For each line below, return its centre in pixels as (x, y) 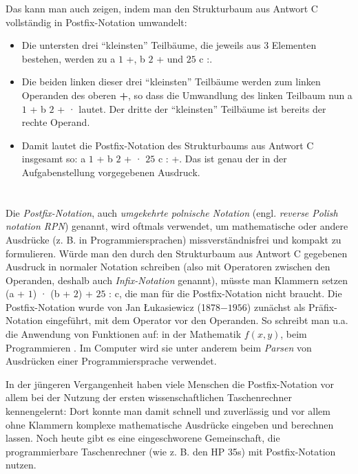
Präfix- (323, 306)
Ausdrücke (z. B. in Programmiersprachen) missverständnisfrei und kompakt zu (173, 239)
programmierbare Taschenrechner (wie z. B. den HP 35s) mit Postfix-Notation (171, 451)
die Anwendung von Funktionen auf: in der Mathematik (124, 334)
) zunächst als (276, 306)
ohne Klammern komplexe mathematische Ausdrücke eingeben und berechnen (170, 424)
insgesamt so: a (54, 159)
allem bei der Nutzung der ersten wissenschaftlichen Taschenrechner (149, 397)
